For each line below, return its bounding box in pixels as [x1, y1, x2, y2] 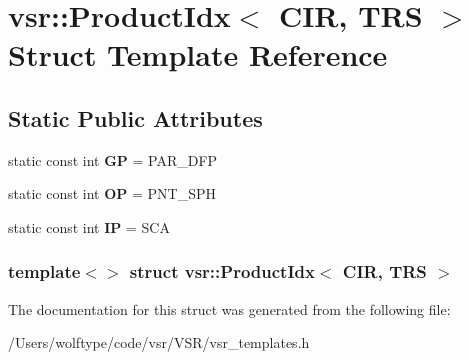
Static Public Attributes [8, 102, 263, 133]
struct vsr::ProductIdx [129, 259, 315, 284]
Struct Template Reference [8, 34, 388, 75]
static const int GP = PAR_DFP [8, 149, 218, 170]
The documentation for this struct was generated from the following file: [8, 298, 451, 319]
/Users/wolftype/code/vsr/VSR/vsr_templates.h [8, 332, 310, 353]
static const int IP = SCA [8, 216, 170, 237]
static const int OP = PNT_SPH [8, 183, 216, 204]
